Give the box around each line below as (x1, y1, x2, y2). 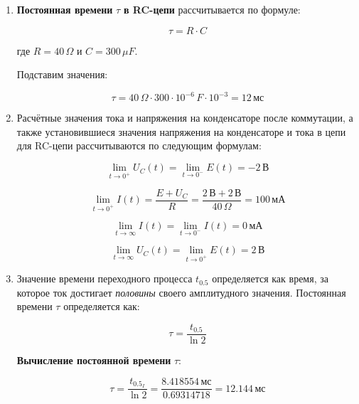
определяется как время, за (212, 271, 328, 286)
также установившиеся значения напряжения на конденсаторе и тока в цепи (16, 124, 346, 139)
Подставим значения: (16, 67, 108, 82)
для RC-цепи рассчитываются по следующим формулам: (16, 138, 262, 153)
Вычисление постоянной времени (16, 352, 171, 367)
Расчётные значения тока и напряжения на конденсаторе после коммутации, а (16, 110, 353, 125)
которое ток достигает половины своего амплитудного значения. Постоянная (16, 285, 346, 299)
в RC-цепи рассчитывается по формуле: (123, 2, 301, 16)
